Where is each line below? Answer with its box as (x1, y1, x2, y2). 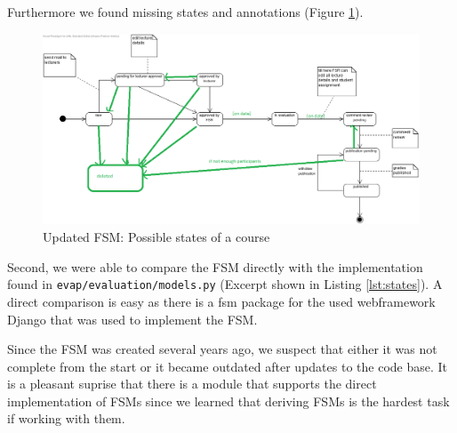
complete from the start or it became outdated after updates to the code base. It (7, 357, 448, 375)
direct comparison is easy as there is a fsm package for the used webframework (7, 292, 436, 310)
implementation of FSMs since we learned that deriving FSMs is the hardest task (7, 391, 450, 410)
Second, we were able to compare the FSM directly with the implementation (7, 257, 423, 276)
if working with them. (7, 409, 125, 428)
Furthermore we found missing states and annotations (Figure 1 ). (7, 3, 364, 20)
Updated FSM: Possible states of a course (43, 228, 270, 246)
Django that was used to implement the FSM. (7, 309, 258, 328)
